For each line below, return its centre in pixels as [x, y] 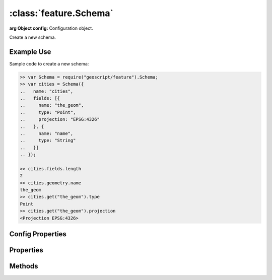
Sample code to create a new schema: [49, 63]
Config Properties [38, 234]
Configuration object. [71, 28]
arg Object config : [29, 28]
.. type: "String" [48, 141]
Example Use [30, 52]
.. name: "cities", [47, 91]
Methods [24, 266]
